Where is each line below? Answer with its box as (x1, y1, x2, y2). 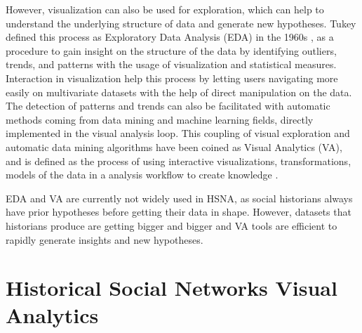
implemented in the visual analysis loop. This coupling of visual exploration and (6, 126, 350, 141)
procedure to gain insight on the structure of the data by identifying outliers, (6, 43, 337, 58)
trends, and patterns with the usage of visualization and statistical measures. (6, 57, 337, 72)
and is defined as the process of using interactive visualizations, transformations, (6, 153, 351, 168)
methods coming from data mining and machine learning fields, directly (6, 112, 314, 126)
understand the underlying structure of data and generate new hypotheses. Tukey (6, 15, 356, 30)
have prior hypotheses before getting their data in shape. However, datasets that (6, 204, 351, 219)
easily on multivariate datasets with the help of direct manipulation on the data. (6, 84, 352, 99)
